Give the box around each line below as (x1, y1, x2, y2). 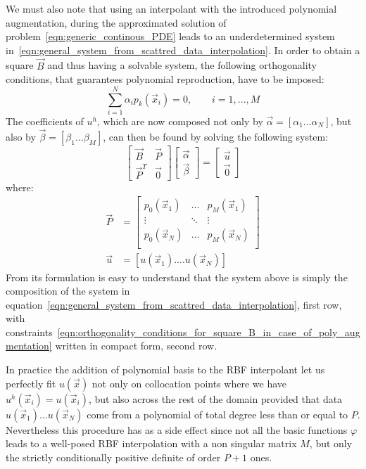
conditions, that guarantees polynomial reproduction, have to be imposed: (6, 72, 324, 86)
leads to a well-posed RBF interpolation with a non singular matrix (6, 436, 297, 451)
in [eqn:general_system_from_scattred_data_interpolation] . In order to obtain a (6, 42, 360, 57)
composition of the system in (6, 283, 130, 298)
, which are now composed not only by (97, 113, 263, 128)
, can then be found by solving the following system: (103, 129, 329, 143)
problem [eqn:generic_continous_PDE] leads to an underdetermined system (6, 29, 335, 44)
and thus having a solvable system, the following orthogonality (47, 58, 317, 72)
